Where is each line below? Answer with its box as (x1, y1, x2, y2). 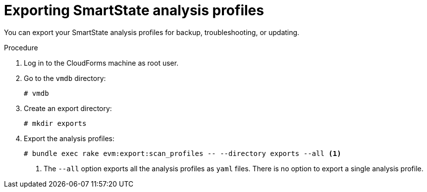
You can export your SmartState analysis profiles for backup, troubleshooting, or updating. (4, 28, 300, 37)
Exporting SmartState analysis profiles (4, 2, 264, 19)
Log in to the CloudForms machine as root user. (24, 58, 179, 67)
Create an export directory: (24, 104, 112, 113)
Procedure (4, 43, 38, 52)
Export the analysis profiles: (24, 134, 114, 143)
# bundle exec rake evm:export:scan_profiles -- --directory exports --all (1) (24, 149, 341, 157)
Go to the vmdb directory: (24, 74, 106, 82)
